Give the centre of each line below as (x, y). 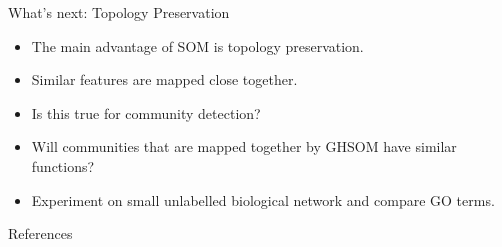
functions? (63, 165)
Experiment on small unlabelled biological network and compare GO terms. (263, 199)
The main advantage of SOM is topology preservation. (197, 45)
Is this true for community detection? (146, 112)
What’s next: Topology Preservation (119, 12)
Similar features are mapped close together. (164, 79)
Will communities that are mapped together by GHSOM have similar (244, 146)
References (40, 233)
